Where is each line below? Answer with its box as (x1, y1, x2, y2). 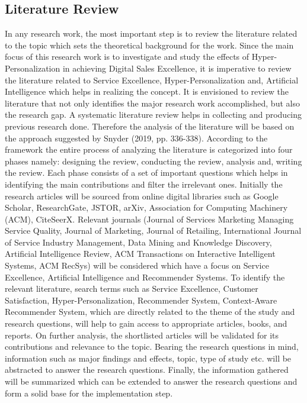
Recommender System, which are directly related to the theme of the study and (5, 305, 295, 318)
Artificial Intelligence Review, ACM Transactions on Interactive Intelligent (5, 247, 276, 260)
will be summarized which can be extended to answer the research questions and (5, 375, 298, 388)
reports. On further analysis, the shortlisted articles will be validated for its (5, 328, 279, 341)
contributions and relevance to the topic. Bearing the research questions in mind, (5, 340, 299, 353)
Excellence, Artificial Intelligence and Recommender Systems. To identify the (5, 270, 285, 283)
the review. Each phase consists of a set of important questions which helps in (5, 166, 288, 179)
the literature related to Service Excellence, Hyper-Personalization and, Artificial (5, 73, 299, 86)
